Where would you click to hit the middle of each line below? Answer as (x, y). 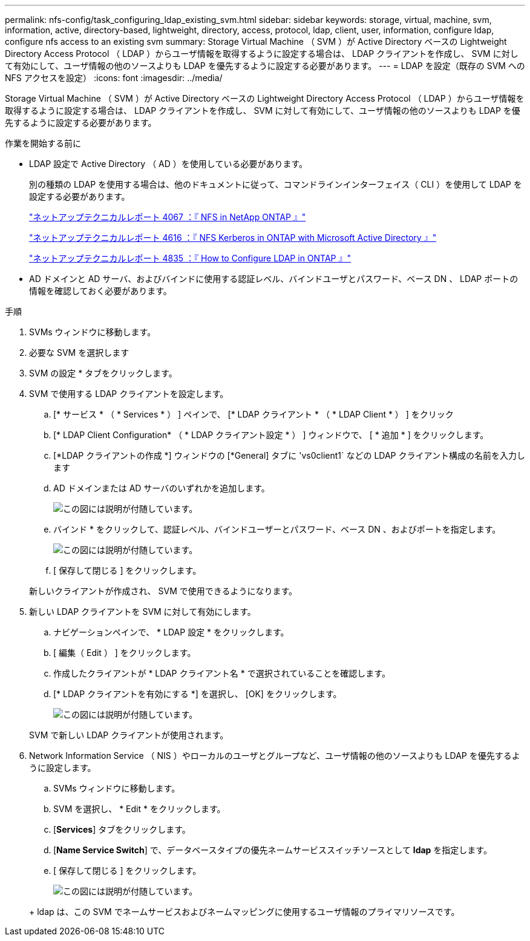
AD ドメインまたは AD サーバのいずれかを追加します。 (162, 488)
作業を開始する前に (43, 143)
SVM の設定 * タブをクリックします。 (103, 373)
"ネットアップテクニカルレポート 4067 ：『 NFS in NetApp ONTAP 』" (168, 217)
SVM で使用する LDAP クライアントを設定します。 (129, 394)
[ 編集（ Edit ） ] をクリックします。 (125, 653)
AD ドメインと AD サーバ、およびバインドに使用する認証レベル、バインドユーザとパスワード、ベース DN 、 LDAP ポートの (274, 279)
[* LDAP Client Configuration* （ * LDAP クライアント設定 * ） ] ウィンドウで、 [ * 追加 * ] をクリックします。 (271, 435)
